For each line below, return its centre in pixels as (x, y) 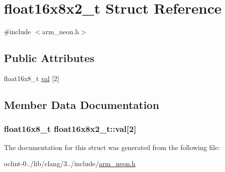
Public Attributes (49, 58)
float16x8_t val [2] (32, 78)
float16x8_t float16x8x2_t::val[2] (70, 129)
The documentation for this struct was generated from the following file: (112, 147)
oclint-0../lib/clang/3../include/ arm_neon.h (70, 163)
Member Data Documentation (82, 104)
